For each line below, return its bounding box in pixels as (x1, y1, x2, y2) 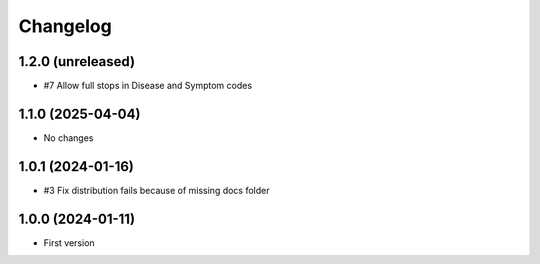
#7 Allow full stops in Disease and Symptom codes (43, 80, 253, 92)
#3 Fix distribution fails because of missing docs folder (43, 184, 270, 196)
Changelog (18, 15, 112, 37)
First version (43, 236, 95, 249)
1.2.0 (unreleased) (18, 53, 135, 70)
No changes (43, 131, 94, 144)
